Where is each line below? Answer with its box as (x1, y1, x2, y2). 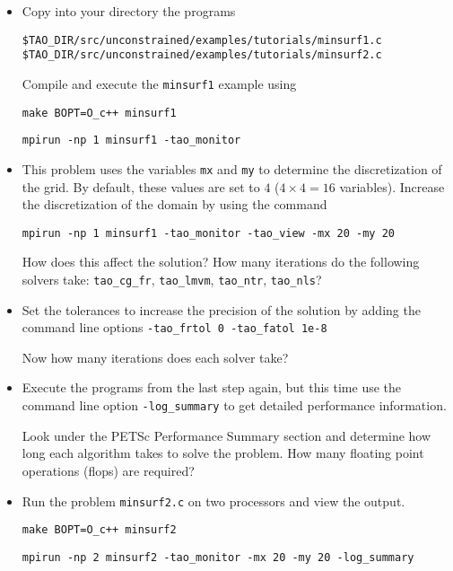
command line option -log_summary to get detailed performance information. (22, 396, 447, 415)
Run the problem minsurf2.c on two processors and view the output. (22, 491, 405, 510)
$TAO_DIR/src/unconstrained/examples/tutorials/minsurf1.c (22, 33, 382, 47)
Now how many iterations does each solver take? (22, 347, 289, 366)
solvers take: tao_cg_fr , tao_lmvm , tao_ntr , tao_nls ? (22, 269, 322, 288)
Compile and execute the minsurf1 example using (22, 74, 297, 92)
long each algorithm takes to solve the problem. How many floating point (22, 444, 424, 462)
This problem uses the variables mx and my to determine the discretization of (22, 159, 442, 178)
